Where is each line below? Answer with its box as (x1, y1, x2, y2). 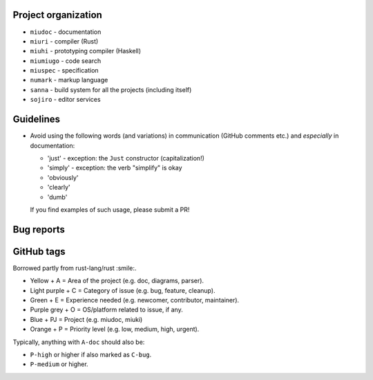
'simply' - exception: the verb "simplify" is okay (47, 163, 182, 172)
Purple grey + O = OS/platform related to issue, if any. (30, 305, 183, 314)
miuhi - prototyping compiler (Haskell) (30, 47, 142, 55)
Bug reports (12, 224, 66, 235)
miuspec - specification (30, 66, 99, 75)
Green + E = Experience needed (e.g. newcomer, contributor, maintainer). (30, 296, 240, 304)
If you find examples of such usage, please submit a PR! (30, 205, 190, 214)
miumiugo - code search (30, 56, 102, 65)
